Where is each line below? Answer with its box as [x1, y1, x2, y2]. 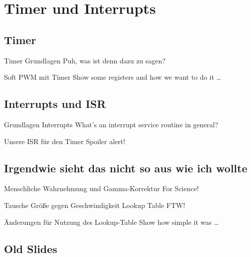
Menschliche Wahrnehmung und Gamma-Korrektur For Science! [4, 183, 199, 194]
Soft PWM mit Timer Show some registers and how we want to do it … [4, 72, 221, 82]
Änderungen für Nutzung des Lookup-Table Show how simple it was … [4, 216, 219, 227]
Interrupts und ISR [4, 96, 106, 111]
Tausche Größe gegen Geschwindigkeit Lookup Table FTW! [4, 200, 185, 210]
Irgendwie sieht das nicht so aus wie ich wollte [4, 160, 248, 175]
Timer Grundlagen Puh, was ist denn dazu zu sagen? [4, 55, 166, 65]
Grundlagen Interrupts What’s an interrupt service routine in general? [4, 119, 218, 129]
